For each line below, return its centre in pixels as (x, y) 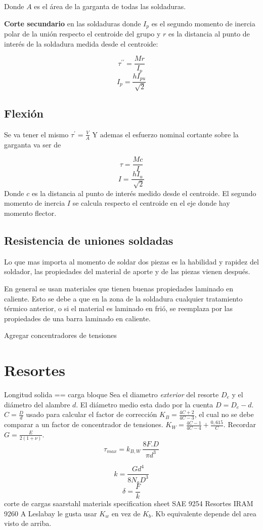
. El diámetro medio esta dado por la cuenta (145, 404)
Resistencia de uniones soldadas (89, 240)
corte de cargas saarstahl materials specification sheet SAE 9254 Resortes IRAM (129, 503)
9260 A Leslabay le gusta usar (51, 513)
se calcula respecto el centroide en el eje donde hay (151, 203)
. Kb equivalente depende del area (204, 513)
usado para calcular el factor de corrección (92, 414)
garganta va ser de (33, 144)
